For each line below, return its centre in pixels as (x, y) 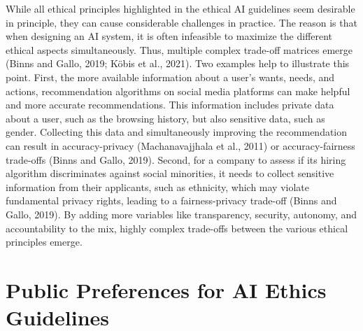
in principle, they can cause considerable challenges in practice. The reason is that (181, 22)
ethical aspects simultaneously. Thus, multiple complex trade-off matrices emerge (179, 49)
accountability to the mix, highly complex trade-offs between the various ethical (177, 228)
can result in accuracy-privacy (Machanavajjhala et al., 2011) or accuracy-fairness (180, 145)
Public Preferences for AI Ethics (166, 289)
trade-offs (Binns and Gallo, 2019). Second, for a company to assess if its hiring (176, 159)
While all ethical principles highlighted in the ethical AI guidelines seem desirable (180, 8)
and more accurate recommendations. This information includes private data (170, 105)
